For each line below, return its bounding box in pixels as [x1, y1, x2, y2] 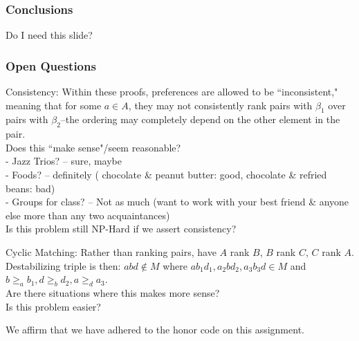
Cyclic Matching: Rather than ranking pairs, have [6, 244, 217, 259]
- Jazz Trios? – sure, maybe [6, 154, 122, 168]
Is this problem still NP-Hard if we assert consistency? [6, 221, 237, 236]
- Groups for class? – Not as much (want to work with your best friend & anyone [6, 194, 349, 209]
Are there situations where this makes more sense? [6, 285, 220, 299]
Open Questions [6, 57, 96, 74]
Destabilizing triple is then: [6, 258, 121, 273]
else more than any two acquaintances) [6, 208, 170, 222]
